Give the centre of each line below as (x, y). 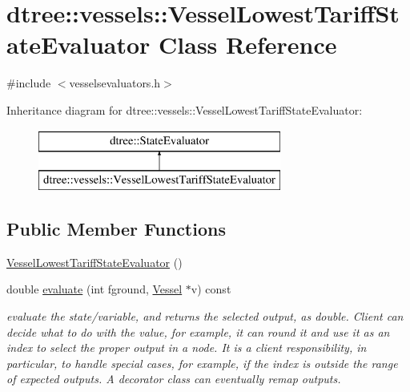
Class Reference (248, 44)
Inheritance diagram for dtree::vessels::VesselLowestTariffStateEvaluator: (185, 109)
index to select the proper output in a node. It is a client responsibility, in (187, 348)
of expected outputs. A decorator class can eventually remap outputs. (174, 379)
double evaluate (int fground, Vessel (94, 289)
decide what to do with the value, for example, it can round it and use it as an (198, 331)
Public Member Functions (116, 229)
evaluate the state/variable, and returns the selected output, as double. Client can (205, 316)
